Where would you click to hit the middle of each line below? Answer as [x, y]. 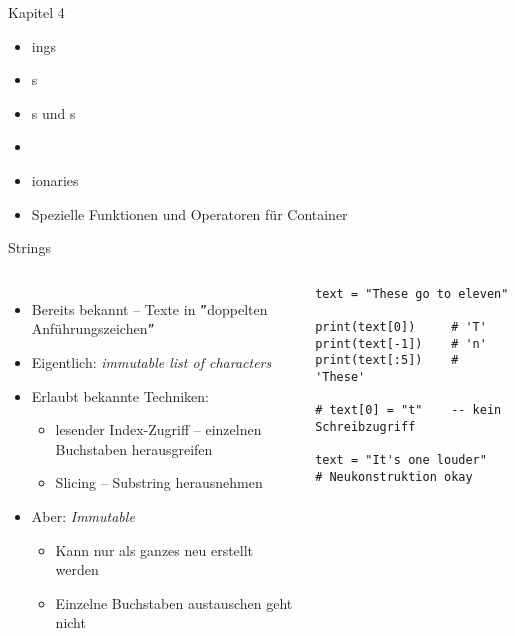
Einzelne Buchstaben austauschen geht [174, 602]
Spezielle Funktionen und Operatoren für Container [189, 213]
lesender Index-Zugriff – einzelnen [158, 429]
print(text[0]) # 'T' [401, 327]
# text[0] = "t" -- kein [408, 410]
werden [77, 569]
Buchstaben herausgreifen [134, 448]
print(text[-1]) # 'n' [401, 343]
